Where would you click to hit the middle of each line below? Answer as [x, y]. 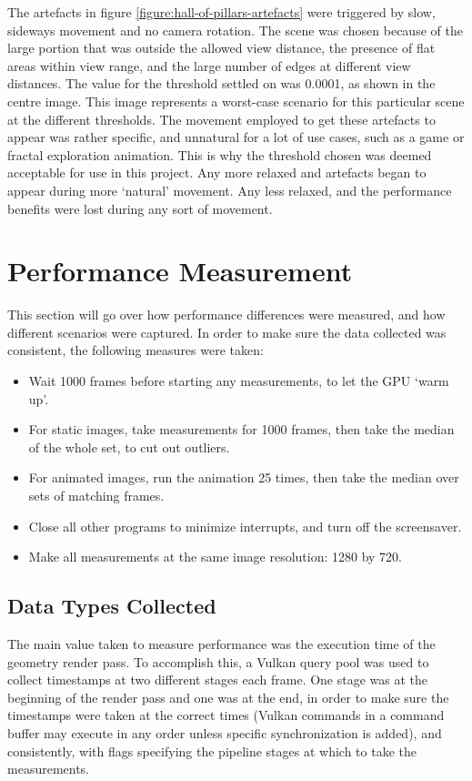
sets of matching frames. [96, 495]
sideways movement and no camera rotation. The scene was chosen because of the [235, 30]
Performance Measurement [180, 271]
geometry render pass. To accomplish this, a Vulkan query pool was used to [218, 661]
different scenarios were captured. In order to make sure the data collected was [227, 332]
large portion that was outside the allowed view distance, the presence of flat [221, 48]
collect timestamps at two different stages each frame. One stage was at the [218, 680]
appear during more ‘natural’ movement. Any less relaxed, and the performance [230, 190]
